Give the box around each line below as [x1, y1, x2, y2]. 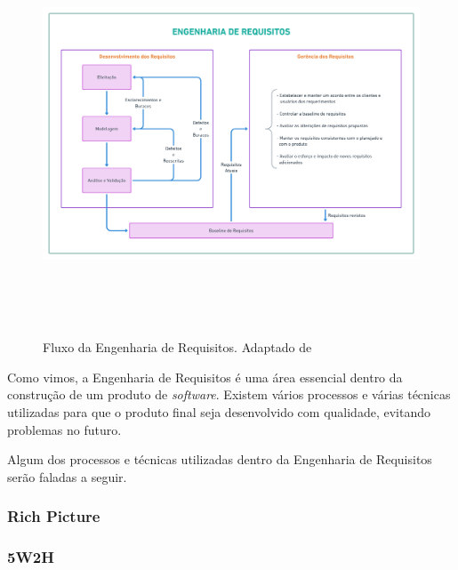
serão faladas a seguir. [7, 467, 127, 486]
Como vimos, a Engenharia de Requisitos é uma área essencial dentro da [7, 367, 403, 386]
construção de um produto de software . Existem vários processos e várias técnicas [7, 385, 451, 404]
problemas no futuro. [7, 420, 122, 438]
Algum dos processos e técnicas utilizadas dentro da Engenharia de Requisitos [7, 450, 432, 469]
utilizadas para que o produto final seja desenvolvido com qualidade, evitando [7, 402, 430, 421]
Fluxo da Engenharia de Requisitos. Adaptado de [43, 338, 312, 357]
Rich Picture [7, 505, 100, 527]
